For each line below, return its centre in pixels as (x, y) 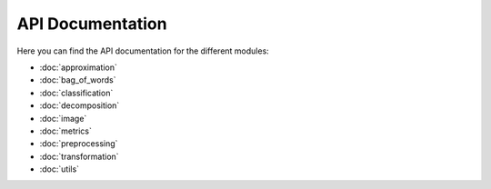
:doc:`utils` (60, 169)
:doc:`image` (63, 118)
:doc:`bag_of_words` (78, 80)
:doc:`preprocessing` (79, 144)
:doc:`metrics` (66, 131)
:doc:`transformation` (79, 156)
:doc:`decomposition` (80, 105)
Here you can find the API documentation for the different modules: (143, 51)
